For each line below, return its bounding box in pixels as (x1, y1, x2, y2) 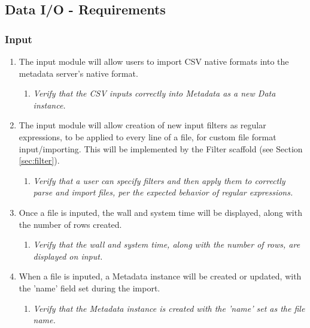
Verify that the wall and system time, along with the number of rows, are (33, 238, 300, 251)
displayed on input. (33, 249, 103, 262)
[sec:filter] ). (19, 154, 60, 167)
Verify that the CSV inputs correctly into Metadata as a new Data (33, 87, 276, 100)
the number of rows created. (19, 218, 122, 230)
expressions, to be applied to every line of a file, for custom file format (19, 130, 276, 143)
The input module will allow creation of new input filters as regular (19, 119, 266, 131)
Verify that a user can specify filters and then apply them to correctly (33, 174, 285, 186)
